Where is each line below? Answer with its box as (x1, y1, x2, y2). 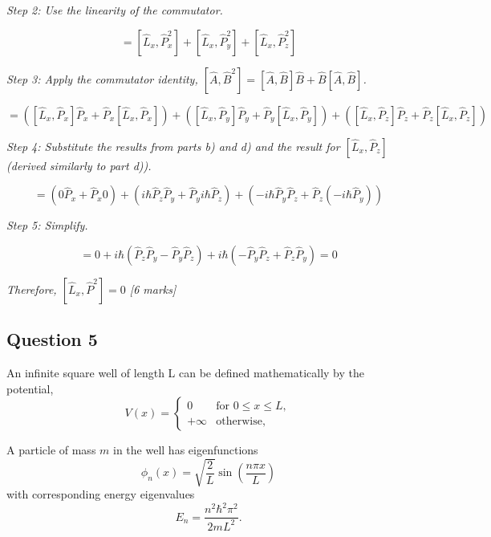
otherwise (216, 415, 262, 427)
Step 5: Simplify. (6, 217, 88, 234)
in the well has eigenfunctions (113, 441, 258, 458)
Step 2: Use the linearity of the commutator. (6, 2, 223, 18)
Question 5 (6, 327, 98, 352)
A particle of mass (6, 441, 96, 458)
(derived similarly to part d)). (6, 157, 152, 173)
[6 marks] (129, 280, 177, 297)
